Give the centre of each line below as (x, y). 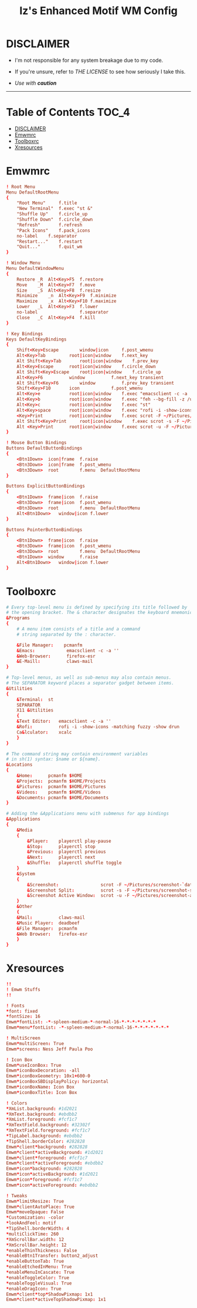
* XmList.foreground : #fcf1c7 (42, 1120)
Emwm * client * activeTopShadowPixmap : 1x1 (56, 1300)
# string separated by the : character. (67, 634)
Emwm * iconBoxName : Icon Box (40, 1087)
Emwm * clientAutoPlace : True (40, 1207)
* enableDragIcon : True (34, 1289)
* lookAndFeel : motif (31, 1223)
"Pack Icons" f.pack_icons (54, 231)
